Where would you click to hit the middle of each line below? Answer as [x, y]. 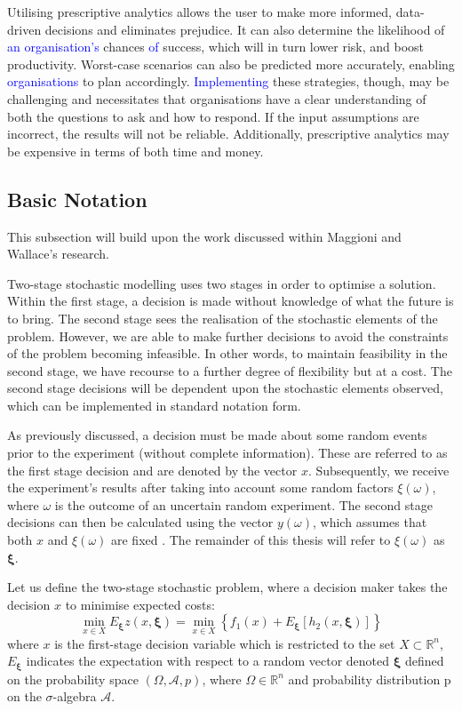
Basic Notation [77, 199]
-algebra [75, 696]
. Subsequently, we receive [378, 470]
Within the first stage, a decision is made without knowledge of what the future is [231, 301]
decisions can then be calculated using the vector [140, 522]
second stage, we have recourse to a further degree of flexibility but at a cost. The [230, 370]
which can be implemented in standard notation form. [154, 405]
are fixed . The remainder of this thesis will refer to [251, 540]
